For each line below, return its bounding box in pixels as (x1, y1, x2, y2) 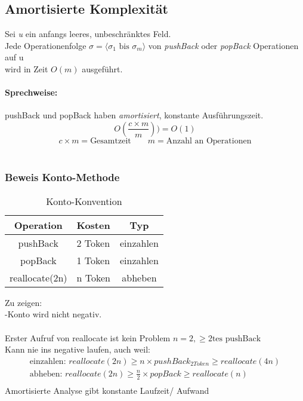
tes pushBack (212, 334, 261, 343)
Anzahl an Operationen (166, 136, 252, 145)
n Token (76, 270, 110, 284)
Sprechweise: (5, 86, 58, 99)
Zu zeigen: (5, 296, 42, 308)
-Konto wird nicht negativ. (5, 308, 102, 320)
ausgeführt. (82, 62, 123, 75)
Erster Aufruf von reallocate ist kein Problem (5, 331, 171, 344)
